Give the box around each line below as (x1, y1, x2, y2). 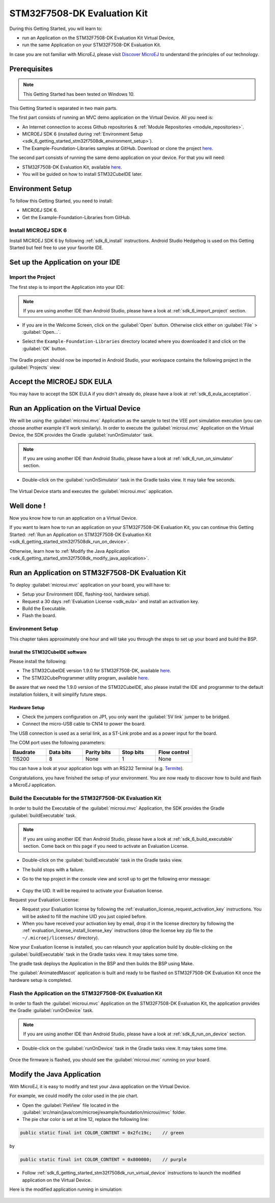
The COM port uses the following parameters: (9, 739, 106, 746)
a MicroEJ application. (9, 782, 57, 788)
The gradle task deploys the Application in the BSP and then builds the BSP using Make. (9, 960, 194, 967)
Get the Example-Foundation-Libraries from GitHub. (22, 214, 131, 220)
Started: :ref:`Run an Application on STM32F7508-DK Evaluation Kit (9, 531, 151, 538)
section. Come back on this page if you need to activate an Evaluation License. (23, 843, 188, 849)
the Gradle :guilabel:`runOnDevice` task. (9, 1007, 94, 1013)
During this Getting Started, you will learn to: (9, 25, 103, 32)
